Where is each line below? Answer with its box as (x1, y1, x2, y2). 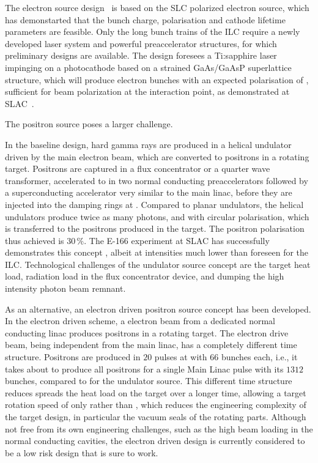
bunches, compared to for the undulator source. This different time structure (5, 374, 292, 387)
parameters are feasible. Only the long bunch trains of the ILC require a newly (5, 25, 300, 38)
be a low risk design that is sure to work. (5, 446, 158, 459)
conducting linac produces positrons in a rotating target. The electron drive (5, 326, 289, 339)
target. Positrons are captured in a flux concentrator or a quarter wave (5, 162, 270, 175)
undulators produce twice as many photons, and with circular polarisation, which (5, 210, 309, 223)
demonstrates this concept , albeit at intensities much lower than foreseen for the (5, 246, 309, 259)
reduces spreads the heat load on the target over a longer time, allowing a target (5, 386, 306, 399)
